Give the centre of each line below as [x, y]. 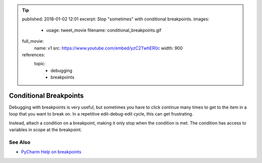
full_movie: [33, 41]
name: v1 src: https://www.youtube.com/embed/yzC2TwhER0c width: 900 [108, 48]
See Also [20, 142]
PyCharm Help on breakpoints [51, 152]
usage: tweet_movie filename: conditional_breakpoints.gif [104, 30]
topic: [40, 64]
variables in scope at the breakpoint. [45, 130]
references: [34, 55]
